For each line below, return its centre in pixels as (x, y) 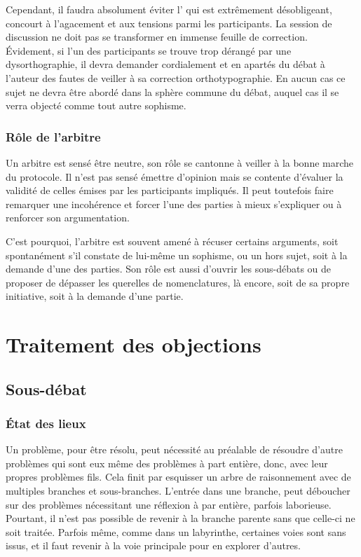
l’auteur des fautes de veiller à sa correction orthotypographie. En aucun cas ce (176, 77)
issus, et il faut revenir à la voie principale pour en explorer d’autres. (153, 545)
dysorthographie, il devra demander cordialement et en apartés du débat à (165, 64)
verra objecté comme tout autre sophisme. (96, 105)
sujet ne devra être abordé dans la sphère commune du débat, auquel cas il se (172, 91)
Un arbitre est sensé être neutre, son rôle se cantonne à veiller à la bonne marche (180, 162)
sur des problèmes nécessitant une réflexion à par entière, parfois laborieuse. (169, 504)
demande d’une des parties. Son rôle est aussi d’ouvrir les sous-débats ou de (169, 269)
